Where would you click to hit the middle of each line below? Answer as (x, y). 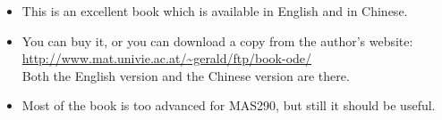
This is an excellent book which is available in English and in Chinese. (215, 11)
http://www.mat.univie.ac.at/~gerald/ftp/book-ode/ (167, 58)
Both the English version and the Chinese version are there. (186, 75)
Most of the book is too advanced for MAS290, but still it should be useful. (229, 105)
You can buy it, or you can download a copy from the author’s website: (217, 40)
